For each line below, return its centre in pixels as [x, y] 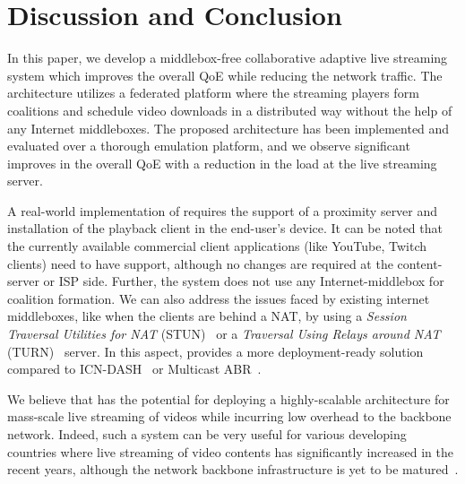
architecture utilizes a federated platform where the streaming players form [213, 93]
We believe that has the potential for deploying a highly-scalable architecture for [228, 398]
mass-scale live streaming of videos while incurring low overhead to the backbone [229, 416]
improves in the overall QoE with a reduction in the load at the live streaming [222, 163]
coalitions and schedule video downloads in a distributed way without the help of [230, 110]
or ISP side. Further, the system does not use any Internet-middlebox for [244, 281]
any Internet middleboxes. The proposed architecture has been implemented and [228, 128]
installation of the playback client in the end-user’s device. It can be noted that [225, 228]
